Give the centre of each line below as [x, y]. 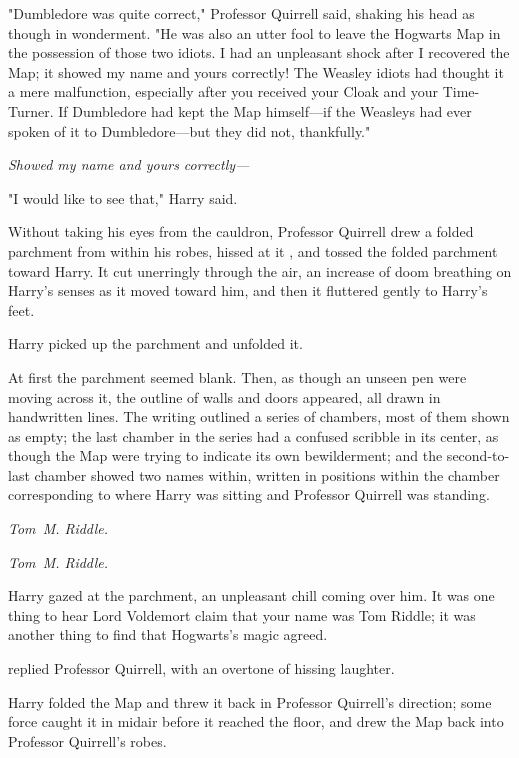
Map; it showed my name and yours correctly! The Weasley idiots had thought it [256, 71]
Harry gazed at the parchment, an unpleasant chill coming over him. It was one [251, 595]
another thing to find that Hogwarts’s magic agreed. [168, 634]
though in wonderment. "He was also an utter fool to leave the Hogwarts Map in [254, 32]
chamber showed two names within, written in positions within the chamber [267, 474]
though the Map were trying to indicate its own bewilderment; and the [225, 455]
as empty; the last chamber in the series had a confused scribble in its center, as [253, 435]
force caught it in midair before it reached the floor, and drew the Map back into [256, 721]
